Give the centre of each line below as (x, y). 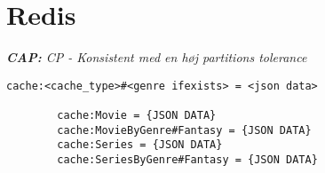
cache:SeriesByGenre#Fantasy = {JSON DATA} (187, 160)
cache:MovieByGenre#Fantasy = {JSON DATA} (184, 130)
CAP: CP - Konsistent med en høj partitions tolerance (157, 57)
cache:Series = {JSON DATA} (140, 145)
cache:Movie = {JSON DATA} (137, 116)
